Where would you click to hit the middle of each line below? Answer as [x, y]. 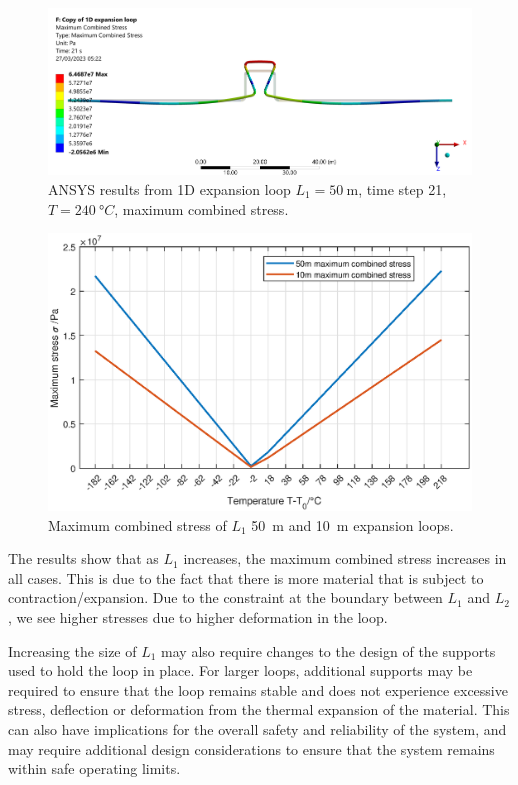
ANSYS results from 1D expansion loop [169, 189]
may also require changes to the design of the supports [328, 650]
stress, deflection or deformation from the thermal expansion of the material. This [259, 709]
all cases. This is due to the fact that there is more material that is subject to [246, 577]
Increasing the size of [72, 650]
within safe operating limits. [94, 768]
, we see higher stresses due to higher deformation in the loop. [198, 617]
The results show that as [83, 558]
